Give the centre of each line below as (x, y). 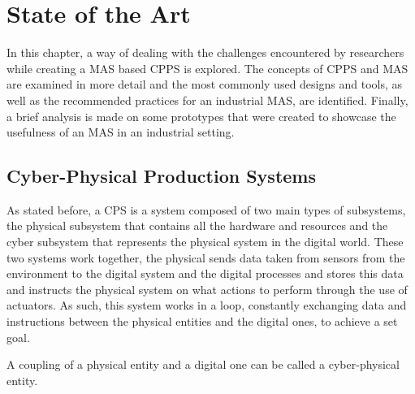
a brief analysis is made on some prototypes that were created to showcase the (201, 116)
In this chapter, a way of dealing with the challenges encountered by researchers (205, 52)
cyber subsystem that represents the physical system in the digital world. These (205, 242)
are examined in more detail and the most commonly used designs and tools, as (205, 84)
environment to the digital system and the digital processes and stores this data (205, 273)
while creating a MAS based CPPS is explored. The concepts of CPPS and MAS (207, 68)
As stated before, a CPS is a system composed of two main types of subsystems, (206, 209)
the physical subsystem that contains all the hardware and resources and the (197, 225)
